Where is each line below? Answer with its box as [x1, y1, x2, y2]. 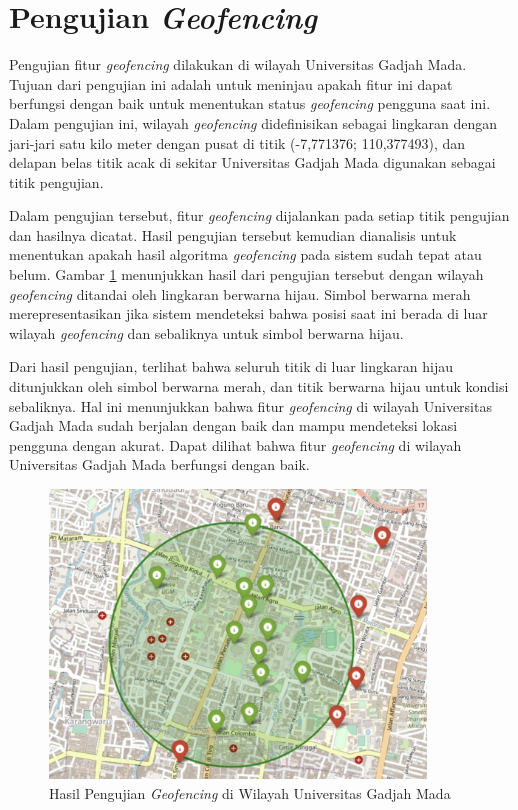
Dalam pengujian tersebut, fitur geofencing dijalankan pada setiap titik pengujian [9, 205, 510, 226]
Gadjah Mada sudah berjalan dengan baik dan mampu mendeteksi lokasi [9, 415, 458, 436]
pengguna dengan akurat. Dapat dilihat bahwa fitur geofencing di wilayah [9, 434, 462, 455]
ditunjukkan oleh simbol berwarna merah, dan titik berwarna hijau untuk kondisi [9, 376, 509, 397]
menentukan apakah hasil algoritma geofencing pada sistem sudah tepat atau [9, 244, 482, 265]
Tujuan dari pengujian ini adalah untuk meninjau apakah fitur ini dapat [9, 73, 453, 94]
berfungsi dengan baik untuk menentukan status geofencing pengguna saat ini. [9, 93, 491, 114]
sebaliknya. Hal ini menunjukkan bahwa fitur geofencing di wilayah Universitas [9, 395, 492, 416]
